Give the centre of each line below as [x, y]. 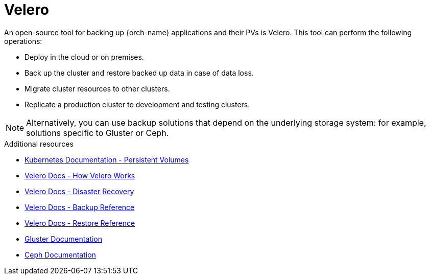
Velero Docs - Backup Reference [80, 207]
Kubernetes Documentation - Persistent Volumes [107, 159]
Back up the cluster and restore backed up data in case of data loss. [139, 73]
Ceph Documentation [60, 254]
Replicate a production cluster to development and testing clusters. [137, 104]
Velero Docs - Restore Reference [80, 223]
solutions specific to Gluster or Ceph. [98, 133]
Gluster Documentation [63, 239]
